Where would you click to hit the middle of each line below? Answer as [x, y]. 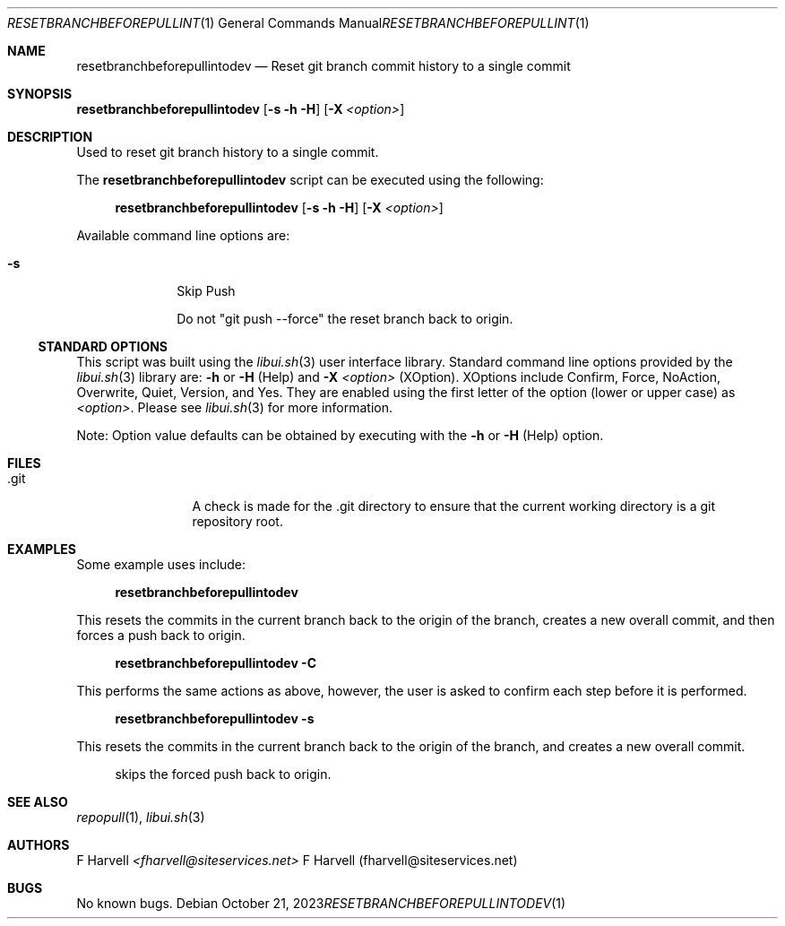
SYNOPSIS [40, 94]
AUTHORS [39, 845]
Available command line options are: [183, 235]
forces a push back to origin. [161, 635]
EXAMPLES [42, 549]
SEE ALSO [38, 802]
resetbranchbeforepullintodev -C [216, 663]
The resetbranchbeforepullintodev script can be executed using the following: [310, 180]
